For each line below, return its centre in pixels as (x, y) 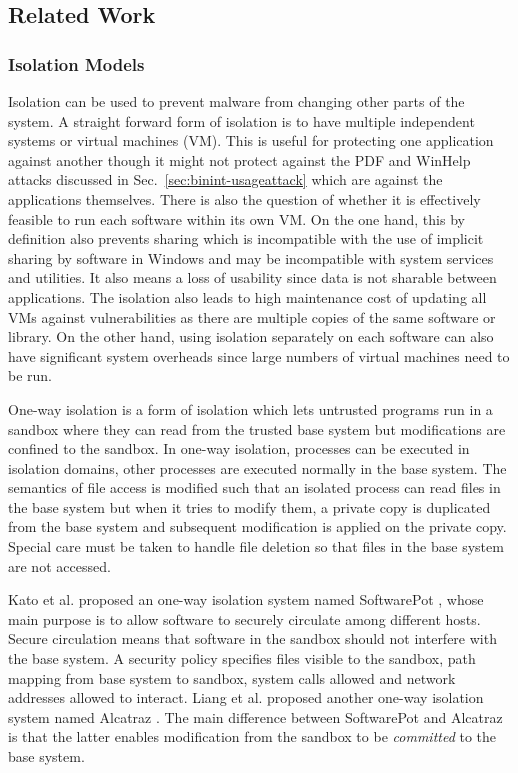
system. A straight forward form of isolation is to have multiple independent (241, 120)
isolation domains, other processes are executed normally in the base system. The (257, 467)
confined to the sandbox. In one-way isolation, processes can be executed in (239, 448)
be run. (30, 375)
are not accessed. (59, 565)
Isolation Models (76, 63)
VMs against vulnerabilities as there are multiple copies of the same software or (252, 316)
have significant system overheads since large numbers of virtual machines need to (259, 355)
